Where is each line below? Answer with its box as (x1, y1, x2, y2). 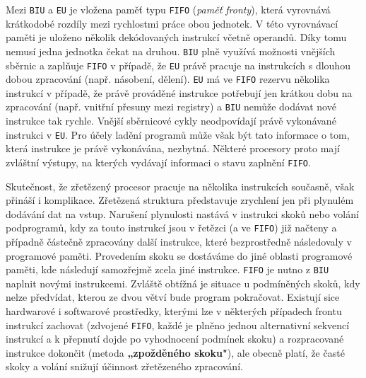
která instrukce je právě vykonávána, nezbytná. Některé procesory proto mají (6, 141, 340, 156)
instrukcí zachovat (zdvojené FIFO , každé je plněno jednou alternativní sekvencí (6, 317, 350, 332)
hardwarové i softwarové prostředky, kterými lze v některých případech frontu (6, 304, 342, 319)
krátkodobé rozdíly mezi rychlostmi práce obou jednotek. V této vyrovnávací (6, 16, 338, 30)
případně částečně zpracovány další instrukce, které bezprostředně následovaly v (6, 234, 352, 248)
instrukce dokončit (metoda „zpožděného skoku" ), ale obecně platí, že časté (6, 345, 345, 360)
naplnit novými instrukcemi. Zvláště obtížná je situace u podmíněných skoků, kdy (6, 275, 360, 290)
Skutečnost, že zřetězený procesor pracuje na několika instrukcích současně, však (6, 178, 355, 193)
